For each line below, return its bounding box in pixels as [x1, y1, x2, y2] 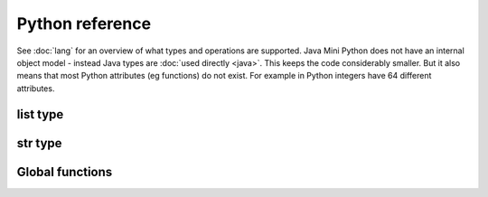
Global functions [16, 164, 113, 180]
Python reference [16, 14, 152, 33]
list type [16, 107, 64, 122]
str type [16, 136, 62, 151]
